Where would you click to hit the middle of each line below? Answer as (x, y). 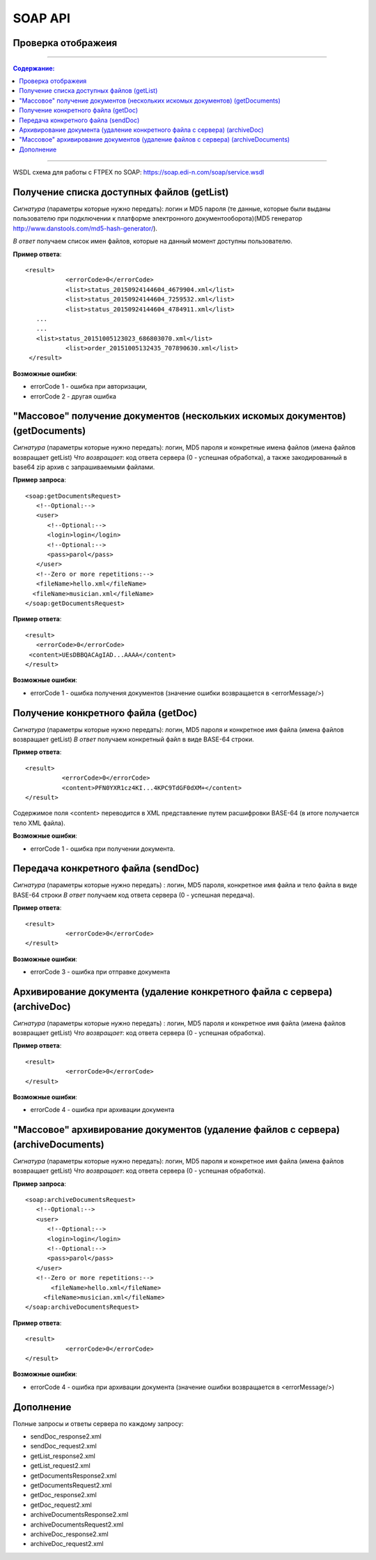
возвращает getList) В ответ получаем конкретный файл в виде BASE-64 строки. (133, 739)
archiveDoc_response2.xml (69, 1534)
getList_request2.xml (60, 1466)
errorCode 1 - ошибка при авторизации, (89, 387)
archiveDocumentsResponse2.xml (79, 1515)
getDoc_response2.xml (63, 1495)
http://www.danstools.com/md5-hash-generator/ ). (85, 228)
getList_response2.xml (63, 1456)
